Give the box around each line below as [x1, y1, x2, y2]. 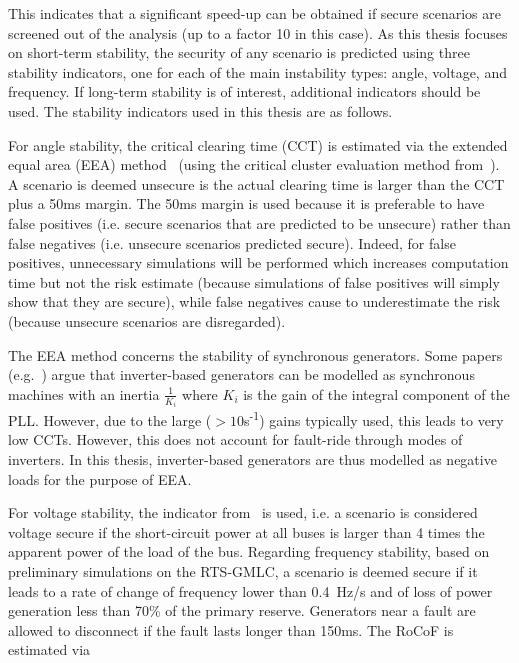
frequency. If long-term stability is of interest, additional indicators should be [8, 81, 481, 102]
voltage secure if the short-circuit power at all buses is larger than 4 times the [8, 521, 485, 542]
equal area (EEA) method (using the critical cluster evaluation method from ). [8, 154, 500, 175]
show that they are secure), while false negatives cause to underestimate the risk [8, 291, 501, 312]
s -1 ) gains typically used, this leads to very [243, 407, 504, 430]
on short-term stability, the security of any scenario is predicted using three [8, 42, 470, 63]
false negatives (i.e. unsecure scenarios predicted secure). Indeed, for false [8, 232, 456, 253]
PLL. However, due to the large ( [8, 409, 212, 430]
